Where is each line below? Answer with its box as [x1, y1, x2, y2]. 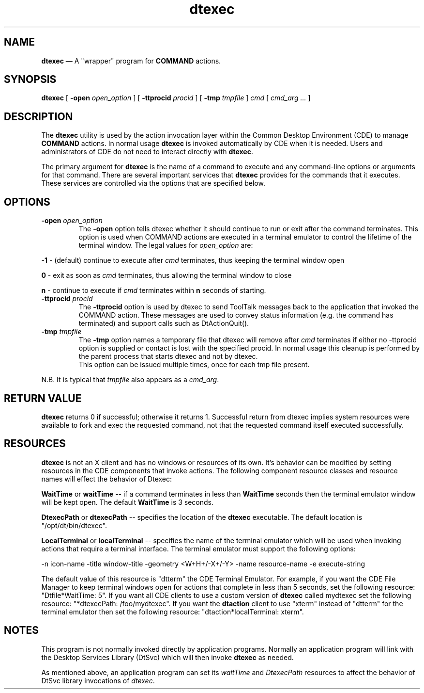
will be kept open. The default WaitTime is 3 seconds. [41, 498, 214, 506]
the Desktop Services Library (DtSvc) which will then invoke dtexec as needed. [41, 653, 294, 661]
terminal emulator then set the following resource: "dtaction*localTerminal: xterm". [41, 607, 304, 616]
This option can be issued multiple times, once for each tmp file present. [78, 360, 310, 369]
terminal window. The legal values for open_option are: [78, 241, 253, 250]
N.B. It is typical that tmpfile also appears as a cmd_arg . [41, 375, 219, 384]
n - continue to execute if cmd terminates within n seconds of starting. [41, 286, 266, 295]
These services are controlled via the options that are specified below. [41, 179, 265, 188]
